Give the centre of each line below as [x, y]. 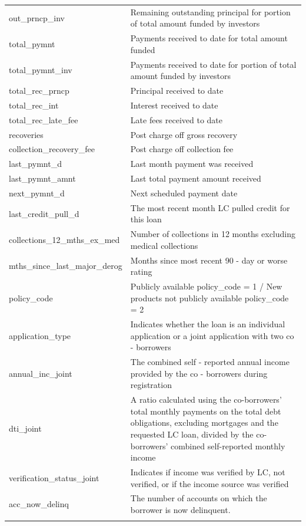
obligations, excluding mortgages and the [204, 423]
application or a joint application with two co [212, 335]
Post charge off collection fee [182, 149]
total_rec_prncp [39, 91]
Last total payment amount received [196, 178]
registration [151, 385]
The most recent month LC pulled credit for [210, 207]
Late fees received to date [177, 119]
